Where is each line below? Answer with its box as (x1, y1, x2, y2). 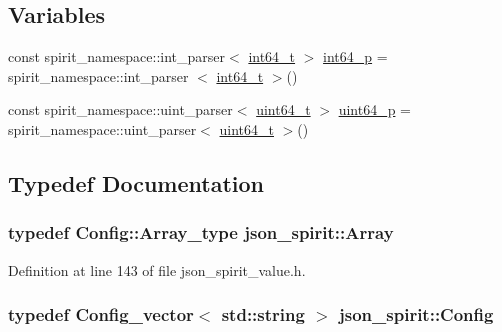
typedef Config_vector (8, 302, 194, 327)
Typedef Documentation (8, 167, 264, 198)
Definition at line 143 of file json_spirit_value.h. (8, 259, 306, 280)
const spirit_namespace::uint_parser (8, 99, 233, 120)
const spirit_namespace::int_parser (8, 46, 226, 67)
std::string (221, 302, 305, 327)
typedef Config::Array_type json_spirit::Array (8, 220, 394, 245)
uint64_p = (338, 99, 411, 120)
